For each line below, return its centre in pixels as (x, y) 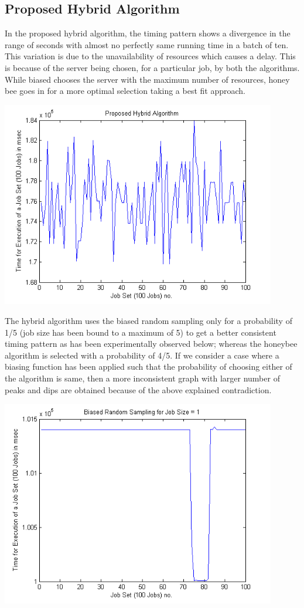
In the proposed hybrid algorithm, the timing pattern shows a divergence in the (148, 33)
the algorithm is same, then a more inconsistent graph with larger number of (142, 378)
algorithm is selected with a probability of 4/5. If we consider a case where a (142, 355)
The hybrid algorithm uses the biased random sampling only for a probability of (148, 320)
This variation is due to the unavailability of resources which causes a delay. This (150, 56)
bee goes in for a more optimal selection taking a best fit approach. (125, 91)
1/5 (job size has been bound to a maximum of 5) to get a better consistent (141, 332)
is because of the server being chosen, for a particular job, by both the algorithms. (152, 67)
